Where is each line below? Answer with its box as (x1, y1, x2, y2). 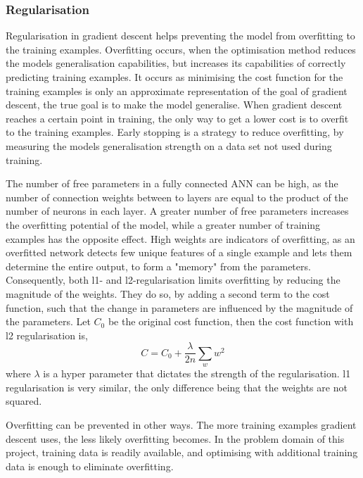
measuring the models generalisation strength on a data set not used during (6, 138, 332, 153)
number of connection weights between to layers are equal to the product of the (6, 189, 348, 204)
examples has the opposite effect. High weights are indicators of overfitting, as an (6, 231, 355, 246)
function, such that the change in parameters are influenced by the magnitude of (6, 300, 353, 315)
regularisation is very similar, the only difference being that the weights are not (6, 379, 348, 394)
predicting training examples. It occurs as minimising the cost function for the (6, 70, 343, 84)
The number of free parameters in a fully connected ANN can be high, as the (6, 176, 338, 191)
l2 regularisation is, (6, 327, 88, 342)
